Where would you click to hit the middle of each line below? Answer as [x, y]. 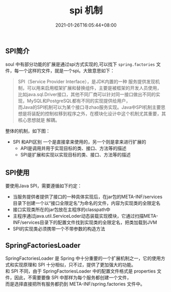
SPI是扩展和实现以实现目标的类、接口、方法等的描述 [76, 155]
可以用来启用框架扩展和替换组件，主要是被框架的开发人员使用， [94, 88]
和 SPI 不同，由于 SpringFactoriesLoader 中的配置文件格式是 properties [81, 271]
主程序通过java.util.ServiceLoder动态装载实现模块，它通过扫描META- [85, 216]
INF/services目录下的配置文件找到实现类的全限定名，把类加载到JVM [85, 222]
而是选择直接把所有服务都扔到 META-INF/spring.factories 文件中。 [75, 284]
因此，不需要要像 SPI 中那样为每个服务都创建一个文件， [73, 277]
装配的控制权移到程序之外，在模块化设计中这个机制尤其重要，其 [99, 114]
